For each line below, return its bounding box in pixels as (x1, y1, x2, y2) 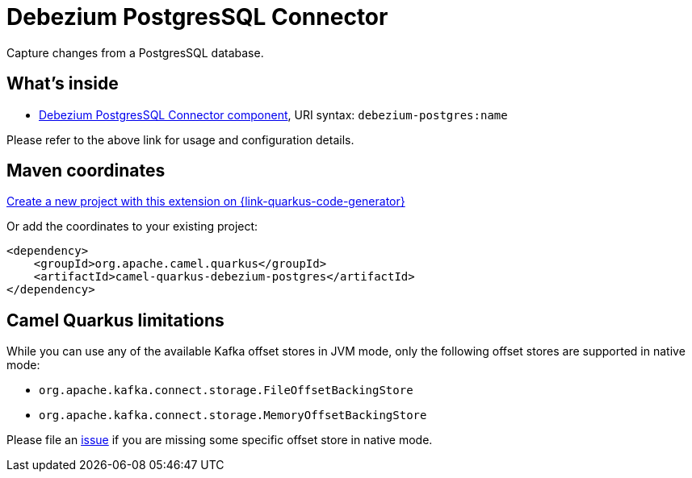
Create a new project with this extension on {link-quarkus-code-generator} (6, 194, 405, 209)
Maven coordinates (6, 160, 166, 181)
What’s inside (6, 73, 119, 94)
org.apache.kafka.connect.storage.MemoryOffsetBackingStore (39, 409, 427, 422)
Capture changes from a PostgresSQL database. (6, 45, 264, 60)
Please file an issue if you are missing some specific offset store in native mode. (6, 433, 433, 447)
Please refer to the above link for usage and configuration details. (6, 132, 354, 147)
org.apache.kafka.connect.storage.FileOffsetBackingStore (39, 384, 413, 397)
